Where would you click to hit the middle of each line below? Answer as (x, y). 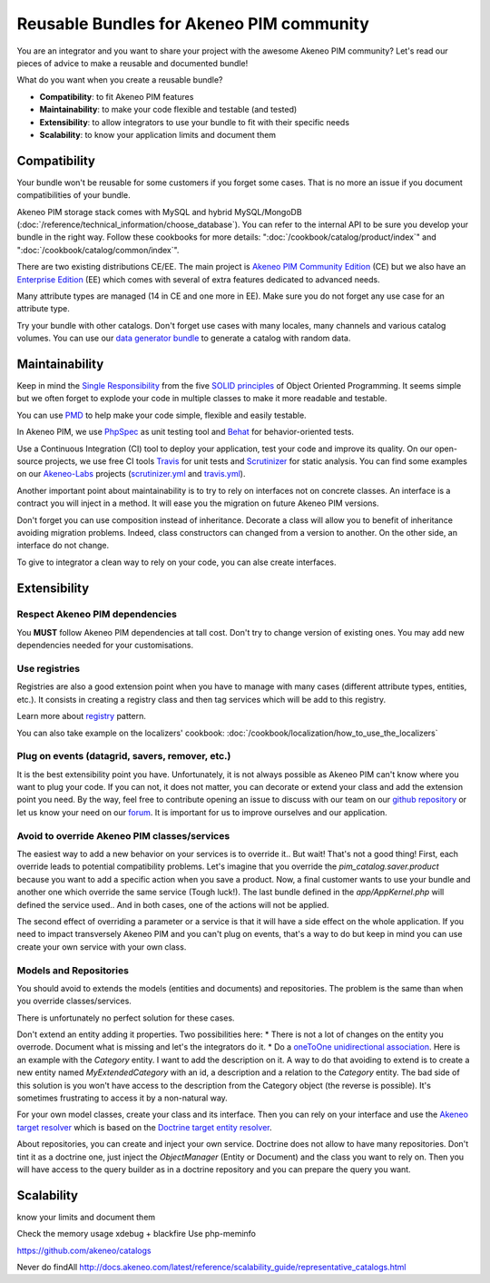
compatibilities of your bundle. (73, 195)
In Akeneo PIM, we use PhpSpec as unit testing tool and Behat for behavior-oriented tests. (185, 432)
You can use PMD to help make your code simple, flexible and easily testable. (162, 415)
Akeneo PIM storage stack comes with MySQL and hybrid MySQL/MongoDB (160, 212)
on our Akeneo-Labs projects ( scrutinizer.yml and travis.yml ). (131, 474)
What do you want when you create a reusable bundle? (120, 80)
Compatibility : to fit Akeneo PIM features (117, 96)
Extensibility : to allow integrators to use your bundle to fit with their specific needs (194, 122)
